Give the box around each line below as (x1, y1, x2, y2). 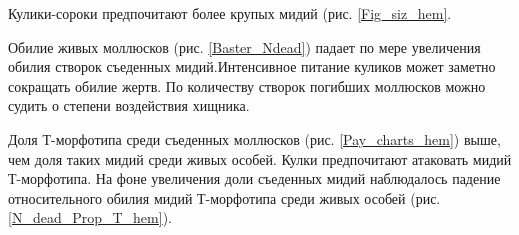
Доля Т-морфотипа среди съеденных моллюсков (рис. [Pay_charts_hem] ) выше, (8, 128, 501, 149)
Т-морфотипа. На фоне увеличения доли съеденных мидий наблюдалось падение (8, 168, 501, 189)
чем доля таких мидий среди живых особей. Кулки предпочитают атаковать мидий (8, 148, 512, 169)
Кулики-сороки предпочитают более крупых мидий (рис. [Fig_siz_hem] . (8, 3, 452, 23)
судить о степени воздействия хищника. (8, 95, 250, 116)
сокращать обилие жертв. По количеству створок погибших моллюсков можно (8, 75, 486, 96)
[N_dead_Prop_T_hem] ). (8, 207, 172, 228)
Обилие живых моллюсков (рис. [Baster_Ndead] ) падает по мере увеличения (8, 36, 481, 57)
